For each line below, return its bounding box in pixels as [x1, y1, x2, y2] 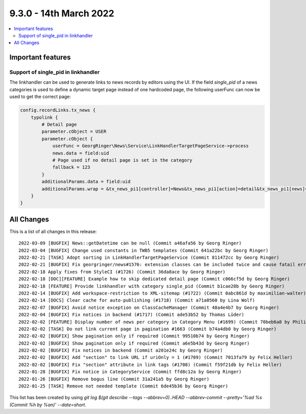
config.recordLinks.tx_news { [20, 107, 96, 113]
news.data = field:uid [52, 150, 109, 156]
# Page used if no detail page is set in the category [52, 157, 193, 163]
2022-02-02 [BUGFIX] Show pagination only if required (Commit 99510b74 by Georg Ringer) [18, 333, 250, 339]
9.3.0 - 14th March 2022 [9, 8, 115, 19]
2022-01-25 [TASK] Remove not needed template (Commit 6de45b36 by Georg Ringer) [18, 383, 228, 389]
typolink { [31, 114, 58, 120]
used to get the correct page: [9, 93, 71, 100]
